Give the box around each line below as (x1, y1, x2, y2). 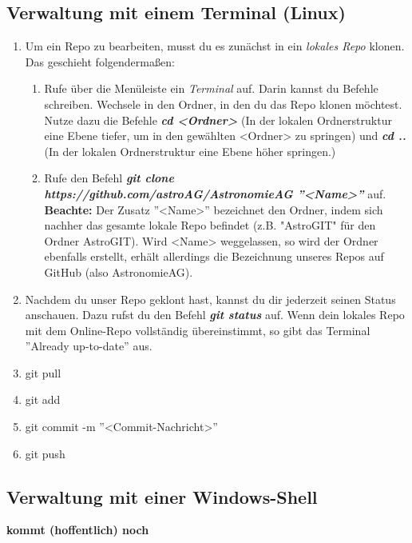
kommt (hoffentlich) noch (6, 521, 149, 538)
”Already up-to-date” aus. (25, 337, 153, 354)
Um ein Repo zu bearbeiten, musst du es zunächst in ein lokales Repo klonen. (25, 38, 405, 54)
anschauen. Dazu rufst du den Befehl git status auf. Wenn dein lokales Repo (25, 306, 405, 323)
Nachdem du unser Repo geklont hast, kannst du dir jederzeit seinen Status (25, 290, 396, 307)
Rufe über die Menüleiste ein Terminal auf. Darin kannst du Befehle (44, 80, 378, 97)
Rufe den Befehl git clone (44, 170, 174, 186)
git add (25, 391, 61, 408)
